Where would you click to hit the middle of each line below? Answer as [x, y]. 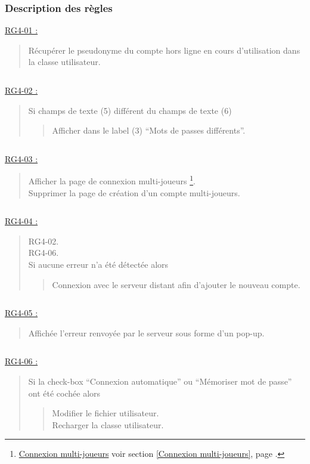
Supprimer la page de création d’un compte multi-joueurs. [134, 192]
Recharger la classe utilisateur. [108, 424]
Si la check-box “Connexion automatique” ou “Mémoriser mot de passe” [160, 381]
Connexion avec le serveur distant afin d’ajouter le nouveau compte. [176, 284]
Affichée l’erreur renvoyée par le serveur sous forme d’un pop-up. [146, 332]
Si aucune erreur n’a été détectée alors [98, 264]
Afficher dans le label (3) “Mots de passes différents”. [149, 130]
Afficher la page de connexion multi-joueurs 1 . [112, 180]
